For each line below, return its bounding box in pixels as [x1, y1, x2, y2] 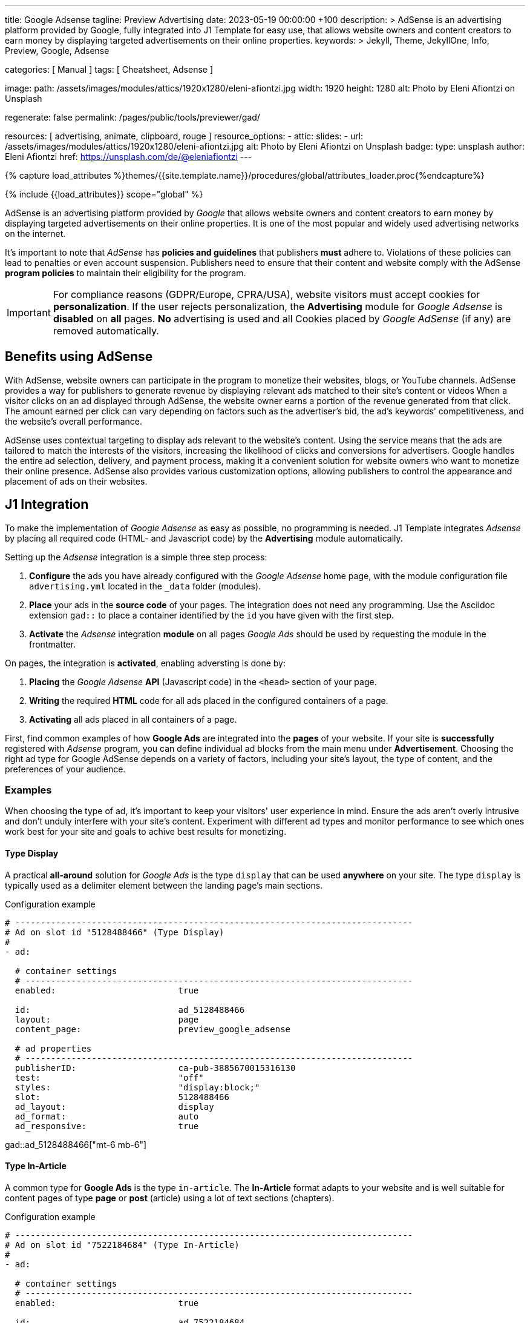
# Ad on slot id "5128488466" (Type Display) [5, 927, 224, 937]
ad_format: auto [15, 1111, 199, 1121]
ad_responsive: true [15, 1121, 199, 1131]
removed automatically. [53, 325, 159, 337]
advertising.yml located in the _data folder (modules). [29, 580, 261, 591]
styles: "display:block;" [15, 1082, 260, 1092]
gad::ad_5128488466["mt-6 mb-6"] [5, 1139, 147, 1150]
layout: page [15, 1014, 199, 1024]
